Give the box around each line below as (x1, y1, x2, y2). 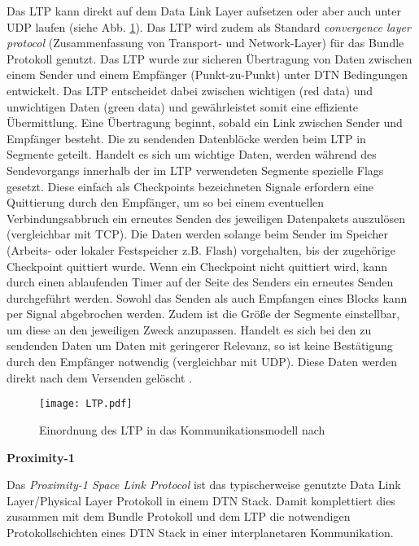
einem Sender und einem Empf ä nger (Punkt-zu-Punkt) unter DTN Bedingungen (7, 66, 408, 83)
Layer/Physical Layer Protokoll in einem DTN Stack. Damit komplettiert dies (7, 491, 395, 509)
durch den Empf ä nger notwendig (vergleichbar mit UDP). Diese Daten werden (7, 353, 397, 370)
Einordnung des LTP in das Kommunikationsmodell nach (39, 421, 325, 438)
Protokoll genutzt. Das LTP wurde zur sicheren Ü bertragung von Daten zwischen (7, 50, 412, 67)
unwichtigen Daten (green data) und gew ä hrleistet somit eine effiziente (7, 98, 359, 115)
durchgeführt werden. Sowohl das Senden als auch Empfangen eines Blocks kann (7, 289, 408, 306)
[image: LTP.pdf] (39, 398, 133, 410)
